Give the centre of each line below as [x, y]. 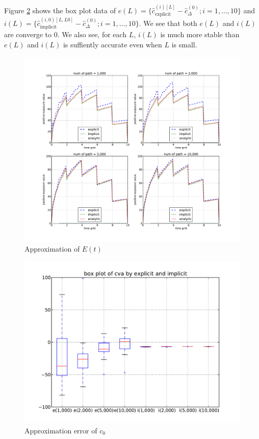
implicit [48, 27]
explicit [163, 15]
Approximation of [52, 249]
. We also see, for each [92, 34]
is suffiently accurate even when [112, 45]
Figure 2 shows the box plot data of [60, 10]
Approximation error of [61, 430]
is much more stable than [200, 34]
